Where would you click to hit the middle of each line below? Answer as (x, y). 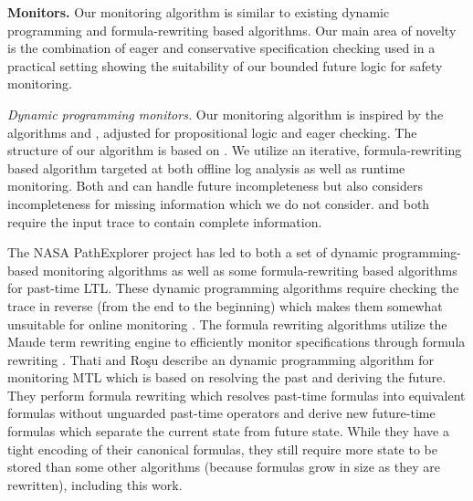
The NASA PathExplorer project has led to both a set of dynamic (193, 252)
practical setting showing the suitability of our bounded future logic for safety (225, 65)
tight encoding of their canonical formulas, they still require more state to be (222, 449)
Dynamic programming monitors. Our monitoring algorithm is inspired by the (226, 114)
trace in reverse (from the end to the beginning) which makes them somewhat (225, 305)
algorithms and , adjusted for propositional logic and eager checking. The (212, 132)
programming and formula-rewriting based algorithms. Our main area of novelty (232, 30)
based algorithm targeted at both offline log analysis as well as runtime (206, 167)
